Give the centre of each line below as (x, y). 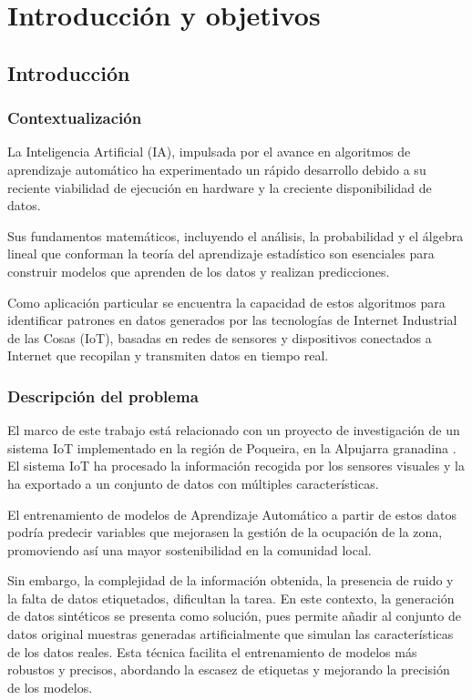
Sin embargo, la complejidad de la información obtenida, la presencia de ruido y (231, 580)
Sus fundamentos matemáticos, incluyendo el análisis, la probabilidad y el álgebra (236, 235)
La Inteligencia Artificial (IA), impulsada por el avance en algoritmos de (209, 152)
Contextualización (75, 118)
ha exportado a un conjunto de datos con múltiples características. (193, 483)
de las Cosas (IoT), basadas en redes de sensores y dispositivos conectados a (220, 337)
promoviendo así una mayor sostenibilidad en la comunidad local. (190, 549)
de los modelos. (50, 687)
